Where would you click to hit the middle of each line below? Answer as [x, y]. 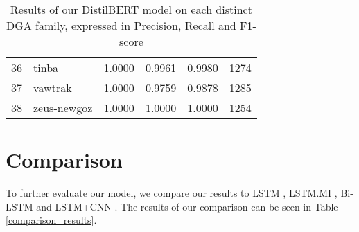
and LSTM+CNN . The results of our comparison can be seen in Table [187, 206]
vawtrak [53, 88]
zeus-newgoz [63, 108]
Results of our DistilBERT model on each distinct [131, 9]
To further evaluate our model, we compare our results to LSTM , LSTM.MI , [172, 193]
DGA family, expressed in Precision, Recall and [121, 25]
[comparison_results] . [51, 220]
